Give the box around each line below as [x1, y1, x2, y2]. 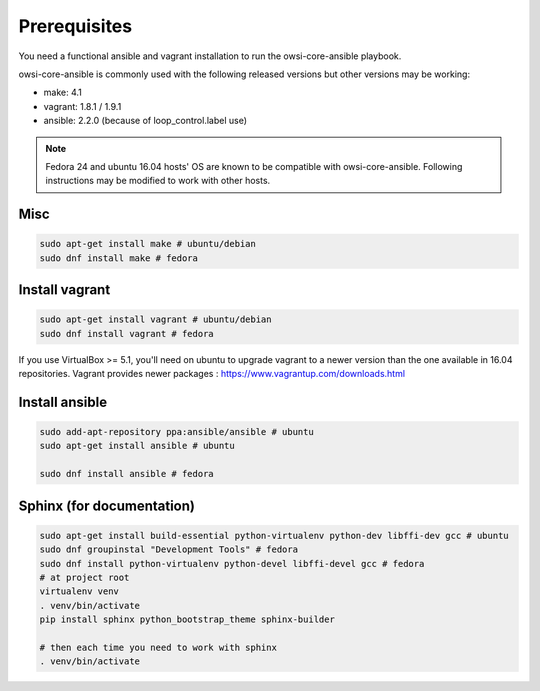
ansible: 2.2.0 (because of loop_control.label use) [43, 115, 248, 127]
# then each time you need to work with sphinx [39, 641, 277, 653]
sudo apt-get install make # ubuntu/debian [39, 238, 257, 250]
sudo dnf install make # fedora [39, 252, 199, 264]
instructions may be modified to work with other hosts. [45, 175, 271, 187]
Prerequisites [18, 15, 133, 37]
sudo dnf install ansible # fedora [39, 468, 214, 480]
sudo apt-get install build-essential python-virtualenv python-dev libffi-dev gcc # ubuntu [39, 530, 509, 541]
